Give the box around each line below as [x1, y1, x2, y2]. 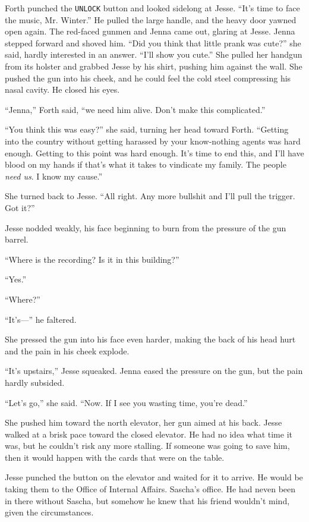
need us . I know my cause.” [5, 169, 103, 182]
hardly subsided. [5, 376, 65, 388]
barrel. [5, 233, 29, 246]
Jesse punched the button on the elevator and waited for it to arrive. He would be [5, 471, 303, 483]
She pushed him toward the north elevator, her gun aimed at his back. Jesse [5, 416, 282, 429]
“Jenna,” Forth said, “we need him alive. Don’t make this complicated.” [5, 103, 266, 115]
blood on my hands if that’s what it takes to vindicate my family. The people [5, 158, 286, 171]
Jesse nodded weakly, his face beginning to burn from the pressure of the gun [5, 221, 286, 234]
